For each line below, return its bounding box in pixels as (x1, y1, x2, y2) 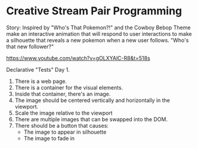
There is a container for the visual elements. (14, 84, 123, 91)
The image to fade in (23, 134, 75, 141)
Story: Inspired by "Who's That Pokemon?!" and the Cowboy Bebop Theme (6, 24, 191, 31)
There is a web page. (14, 78, 67, 85)
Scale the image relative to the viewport (14, 109, 113, 116)
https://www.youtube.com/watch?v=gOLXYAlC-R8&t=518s (6, 54, 150, 61)
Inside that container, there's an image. (14, 90, 111, 97)
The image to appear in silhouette (23, 128, 107, 135)
